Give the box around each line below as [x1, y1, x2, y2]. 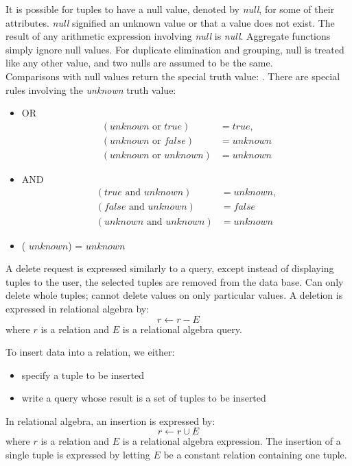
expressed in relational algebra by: [5, 301, 150, 315]
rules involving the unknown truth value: [5, 82, 176, 97]
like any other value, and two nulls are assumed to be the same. [5, 56, 273, 70]
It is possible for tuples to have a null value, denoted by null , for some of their [5, 2, 335, 16]
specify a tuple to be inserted [21, 367, 145, 382]
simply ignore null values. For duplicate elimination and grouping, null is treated [5, 42, 344, 56]
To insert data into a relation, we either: [5, 345, 175, 359]
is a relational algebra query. [122, 321, 242, 336]
